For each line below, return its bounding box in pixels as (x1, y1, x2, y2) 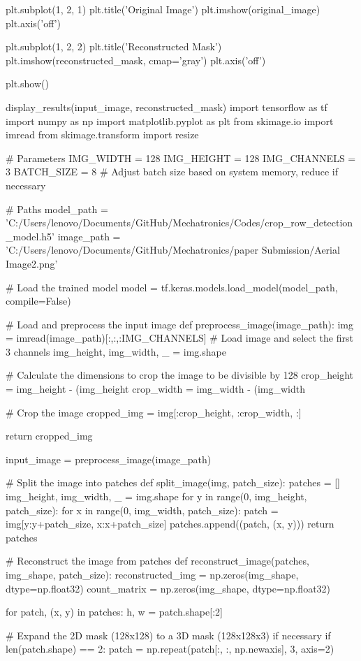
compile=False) (6, 293, 71, 308)
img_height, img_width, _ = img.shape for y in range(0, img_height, (6, 489, 307, 504)
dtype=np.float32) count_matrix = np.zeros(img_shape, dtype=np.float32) (6, 581, 331, 595)
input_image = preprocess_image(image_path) (6, 451, 212, 466)
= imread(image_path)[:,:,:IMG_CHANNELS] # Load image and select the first (6, 330, 353, 345)
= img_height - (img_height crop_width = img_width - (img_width (6, 382, 306, 396)
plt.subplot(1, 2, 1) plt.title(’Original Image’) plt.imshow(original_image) (6, 2, 321, 16)
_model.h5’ (6, 228, 55, 243)
